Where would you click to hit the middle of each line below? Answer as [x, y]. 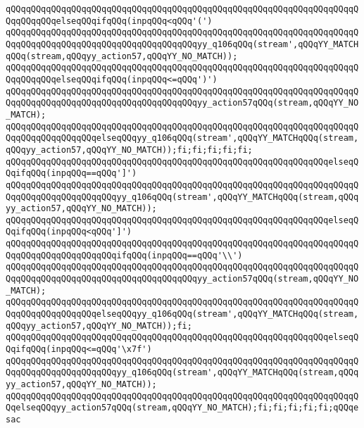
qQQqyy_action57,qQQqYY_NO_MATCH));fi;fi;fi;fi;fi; [129, 150]
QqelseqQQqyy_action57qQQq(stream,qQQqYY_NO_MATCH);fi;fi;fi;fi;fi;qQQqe [182, 408]
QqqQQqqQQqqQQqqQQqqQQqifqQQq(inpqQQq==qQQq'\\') [124, 255]
